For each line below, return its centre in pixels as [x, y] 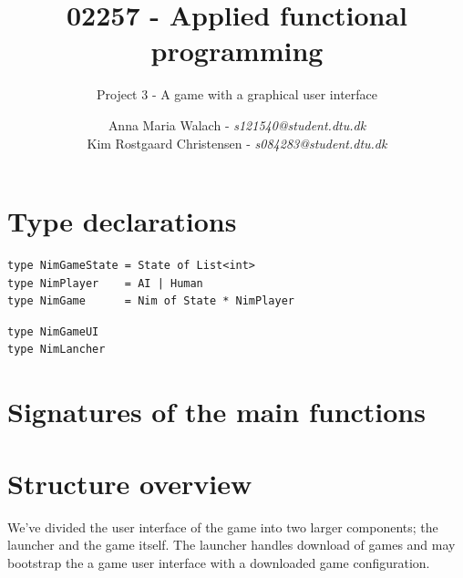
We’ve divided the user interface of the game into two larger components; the [223, 526]
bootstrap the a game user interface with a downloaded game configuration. [219, 562]
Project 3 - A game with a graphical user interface [237, 94]
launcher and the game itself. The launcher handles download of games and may [231, 545]
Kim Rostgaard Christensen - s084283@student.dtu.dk [237, 143]
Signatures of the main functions [216, 412]
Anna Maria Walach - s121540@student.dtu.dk [237, 124]
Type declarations [122, 221]
